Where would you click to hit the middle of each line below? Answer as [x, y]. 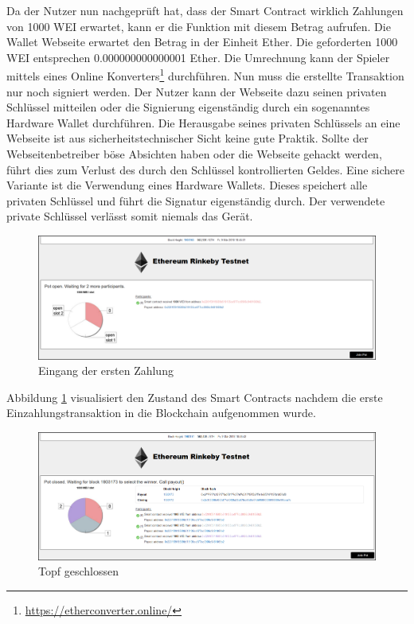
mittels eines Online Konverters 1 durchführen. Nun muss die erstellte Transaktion [205, 75]
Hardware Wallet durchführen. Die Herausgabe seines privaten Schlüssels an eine [203, 122]
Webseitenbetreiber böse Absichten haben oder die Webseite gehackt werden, [194, 154]
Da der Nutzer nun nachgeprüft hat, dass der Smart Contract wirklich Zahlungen [205, 10]
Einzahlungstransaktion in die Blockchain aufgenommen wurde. [161, 413]
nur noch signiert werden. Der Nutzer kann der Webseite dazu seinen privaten [197, 91]
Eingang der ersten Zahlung [106, 370]
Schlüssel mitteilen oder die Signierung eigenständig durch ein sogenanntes [188, 107]
